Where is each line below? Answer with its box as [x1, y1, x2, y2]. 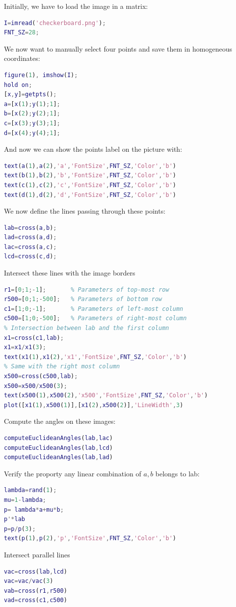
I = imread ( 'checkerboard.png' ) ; [4, 19, 106, 27]
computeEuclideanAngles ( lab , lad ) [4, 454, 113, 461]
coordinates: [4, 53, 40, 63]
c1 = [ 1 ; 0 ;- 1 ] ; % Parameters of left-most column [4, 305, 184, 312]
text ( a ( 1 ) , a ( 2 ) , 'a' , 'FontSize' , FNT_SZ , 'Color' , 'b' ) [4, 162, 177, 169]
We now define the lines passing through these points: [4, 206, 166, 216]
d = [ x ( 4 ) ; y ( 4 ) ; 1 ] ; [4, 129, 60, 137]
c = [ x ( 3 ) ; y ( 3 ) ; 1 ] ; [4, 119, 60, 127]
